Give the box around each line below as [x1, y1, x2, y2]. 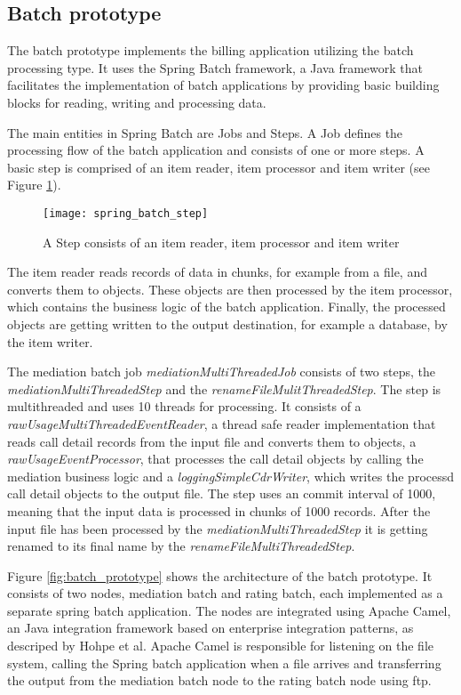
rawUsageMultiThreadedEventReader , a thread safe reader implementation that [7, 414, 436, 432]
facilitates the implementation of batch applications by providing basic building [7, 76, 440, 94]
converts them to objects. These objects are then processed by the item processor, [7, 279, 453, 298]
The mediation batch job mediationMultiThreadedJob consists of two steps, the [7, 362, 436, 381]
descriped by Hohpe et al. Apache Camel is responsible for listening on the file [7, 636, 433, 655]
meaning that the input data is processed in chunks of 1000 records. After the [7, 501, 431, 520]
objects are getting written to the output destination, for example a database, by [7, 314, 448, 333]
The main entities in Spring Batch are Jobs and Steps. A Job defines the [7, 123, 403, 141]
